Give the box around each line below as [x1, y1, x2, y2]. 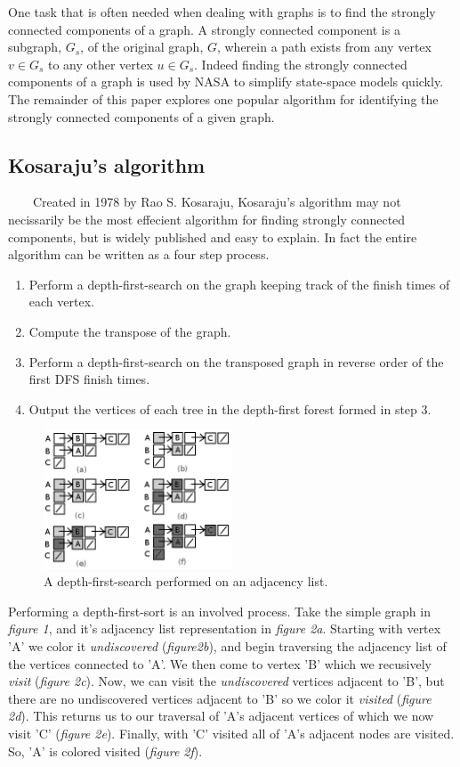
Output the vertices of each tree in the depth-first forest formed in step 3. [28, 399, 432, 418]
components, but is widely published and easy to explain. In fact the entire [8, 227, 417, 246]
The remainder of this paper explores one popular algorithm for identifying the [8, 89, 439, 108]
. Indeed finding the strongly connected [194, 54, 408, 73]
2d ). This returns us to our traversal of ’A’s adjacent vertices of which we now [8, 706, 434, 725]
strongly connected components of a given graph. [8, 107, 275, 126]
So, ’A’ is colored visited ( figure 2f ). [8, 741, 203, 760]
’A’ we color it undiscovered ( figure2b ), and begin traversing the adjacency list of [8, 637, 447, 655]
